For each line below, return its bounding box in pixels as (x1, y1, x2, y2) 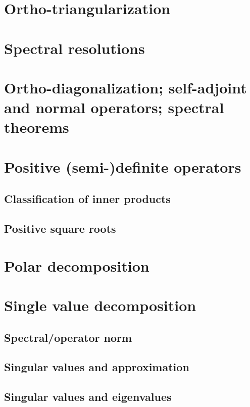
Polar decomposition (4, 255, 149, 276)
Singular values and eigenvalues (4, 389, 172, 404)
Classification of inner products (4, 191, 171, 207)
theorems (4, 117, 69, 137)
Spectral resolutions (4, 37, 145, 58)
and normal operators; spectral (4, 97, 224, 118)
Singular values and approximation (4, 359, 189, 375)
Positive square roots (4, 221, 116, 236)
